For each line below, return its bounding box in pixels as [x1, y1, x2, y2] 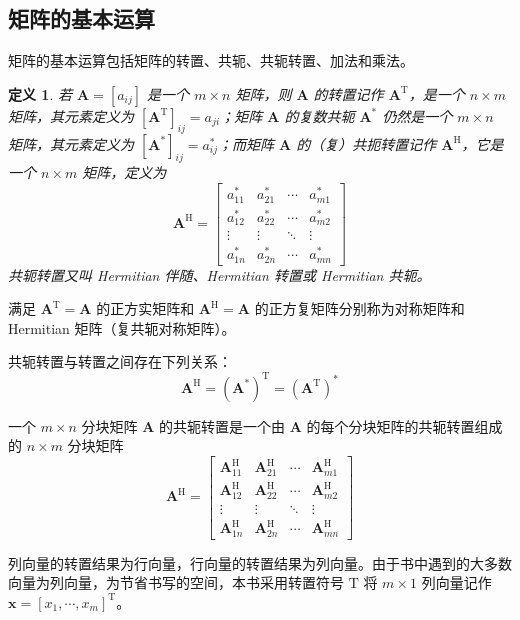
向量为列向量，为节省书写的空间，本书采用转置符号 [8, 572, 344, 593]
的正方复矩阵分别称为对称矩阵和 [254, 298, 465, 319]
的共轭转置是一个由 [159, 415, 286, 436]
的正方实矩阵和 [96, 298, 195, 319]
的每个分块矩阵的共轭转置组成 [306, 415, 503, 436]
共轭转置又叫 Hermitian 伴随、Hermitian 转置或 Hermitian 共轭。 [8, 264, 431, 285]
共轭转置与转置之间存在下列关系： [8, 351, 232, 372]
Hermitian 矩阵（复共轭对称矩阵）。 [8, 317, 236, 338]
